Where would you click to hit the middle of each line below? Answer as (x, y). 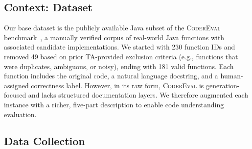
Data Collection (45, 140)
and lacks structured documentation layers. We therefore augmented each (138, 95)
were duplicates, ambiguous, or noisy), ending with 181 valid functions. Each (119, 66)
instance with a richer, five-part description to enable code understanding (114, 104)
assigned (16, 85)
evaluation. (20, 114)
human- (232, 76)
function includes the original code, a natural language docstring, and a (111, 76)
